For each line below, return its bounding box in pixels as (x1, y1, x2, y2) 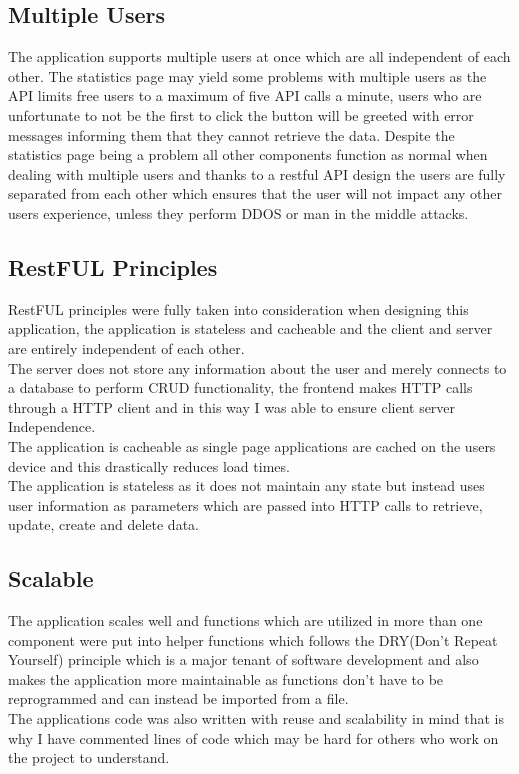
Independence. (8, 416, 96, 437)
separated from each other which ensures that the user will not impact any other (8, 183, 503, 204)
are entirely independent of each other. (8, 337, 245, 358)
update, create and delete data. (8, 514, 199, 535)
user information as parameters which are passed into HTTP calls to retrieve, (8, 494, 483, 515)
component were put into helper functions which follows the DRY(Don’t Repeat (8, 629, 498, 650)
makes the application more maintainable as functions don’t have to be (8, 668, 444, 689)
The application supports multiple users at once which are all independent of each (8, 46, 511, 67)
